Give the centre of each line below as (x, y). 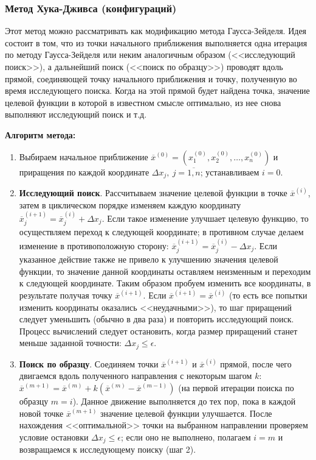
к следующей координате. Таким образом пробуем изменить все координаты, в (165, 283)
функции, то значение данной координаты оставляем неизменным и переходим (165, 271)
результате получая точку (66, 295)
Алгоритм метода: (40, 134)
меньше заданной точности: (70, 343)
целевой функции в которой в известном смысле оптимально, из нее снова (143, 102)
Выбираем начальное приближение (84, 156)
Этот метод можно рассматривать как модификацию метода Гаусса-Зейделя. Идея (156, 31)
